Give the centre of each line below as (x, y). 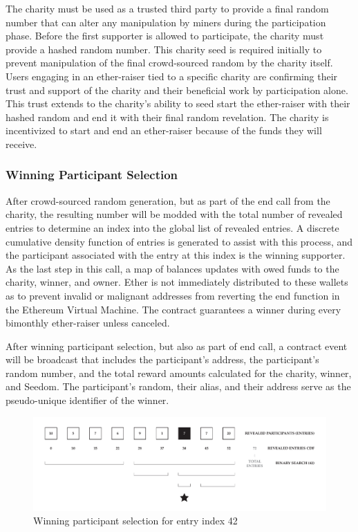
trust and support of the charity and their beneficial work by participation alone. (177, 90)
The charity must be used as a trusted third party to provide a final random (167, 8)
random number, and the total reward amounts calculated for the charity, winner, (179, 373)
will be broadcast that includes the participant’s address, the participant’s (162, 359)
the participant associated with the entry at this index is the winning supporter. (176, 255)
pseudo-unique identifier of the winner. (87, 400)
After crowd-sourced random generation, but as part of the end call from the (168, 200)
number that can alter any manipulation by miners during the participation (166, 22)
